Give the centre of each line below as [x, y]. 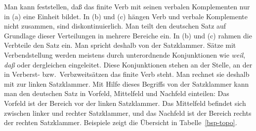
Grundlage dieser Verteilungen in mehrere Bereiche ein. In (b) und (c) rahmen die [128, 35]
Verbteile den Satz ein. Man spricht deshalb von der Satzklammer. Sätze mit [120, 45]
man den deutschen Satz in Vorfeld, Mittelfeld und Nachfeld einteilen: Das [117, 93]
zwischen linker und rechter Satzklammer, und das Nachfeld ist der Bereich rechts [128, 113]
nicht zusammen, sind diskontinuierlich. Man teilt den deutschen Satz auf [115, 26]
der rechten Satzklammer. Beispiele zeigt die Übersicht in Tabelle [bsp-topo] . [121, 122]
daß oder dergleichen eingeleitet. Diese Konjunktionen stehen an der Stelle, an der [128, 64]
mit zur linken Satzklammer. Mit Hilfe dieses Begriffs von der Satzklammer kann [127, 83]
